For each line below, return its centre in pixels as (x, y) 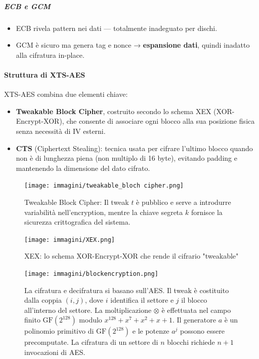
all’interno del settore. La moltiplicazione (88, 310)
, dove (94, 300)
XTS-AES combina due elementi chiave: (66, 94)
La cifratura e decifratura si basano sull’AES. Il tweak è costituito (127, 290)
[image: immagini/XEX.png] (70, 240)
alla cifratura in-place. (50, 55)
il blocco (194, 300)
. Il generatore (194, 320)
